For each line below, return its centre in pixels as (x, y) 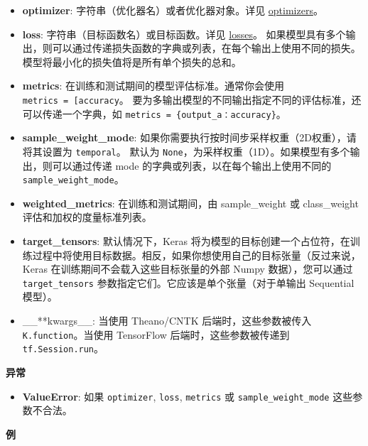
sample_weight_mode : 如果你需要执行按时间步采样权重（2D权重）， (184, 137)
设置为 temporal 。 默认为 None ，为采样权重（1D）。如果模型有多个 (196, 151)
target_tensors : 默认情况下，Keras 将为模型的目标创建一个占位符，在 (186, 240)
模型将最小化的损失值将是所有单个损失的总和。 (132, 61)
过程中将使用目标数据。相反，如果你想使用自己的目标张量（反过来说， (196, 255)
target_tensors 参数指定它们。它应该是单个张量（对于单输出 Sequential (188, 282)
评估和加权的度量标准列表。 (87, 217)
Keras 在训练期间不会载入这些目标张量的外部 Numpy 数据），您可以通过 (188, 269)
